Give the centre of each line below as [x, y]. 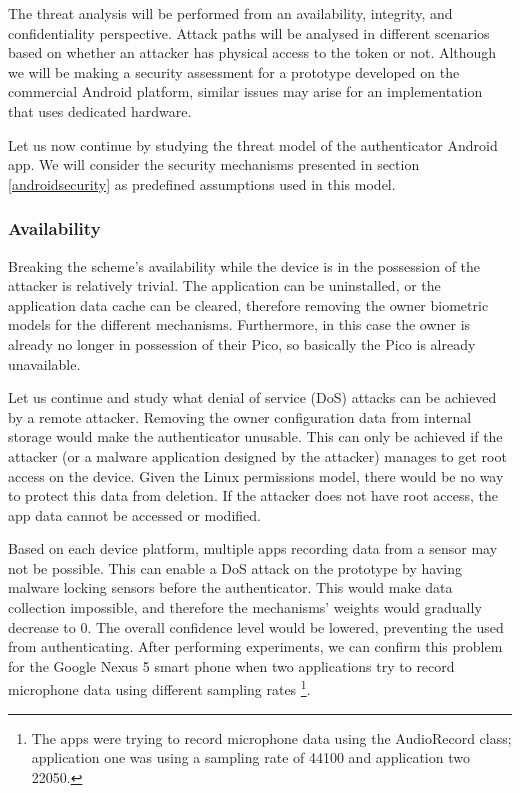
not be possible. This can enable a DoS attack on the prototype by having [235, 567]
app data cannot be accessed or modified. [134, 514]
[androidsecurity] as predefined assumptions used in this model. [202, 183]
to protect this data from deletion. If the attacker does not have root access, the [253, 495]
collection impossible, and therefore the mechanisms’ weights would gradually [245, 607]
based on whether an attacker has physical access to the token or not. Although [252, 52]
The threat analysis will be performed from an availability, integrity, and [230, 13]
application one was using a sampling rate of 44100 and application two [250, 757]
